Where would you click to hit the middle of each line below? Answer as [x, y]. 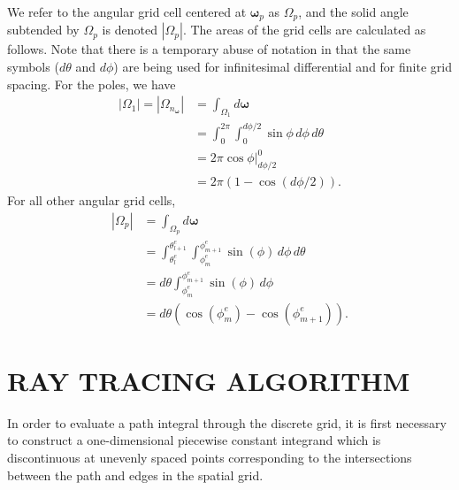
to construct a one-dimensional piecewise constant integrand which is [194, 440]
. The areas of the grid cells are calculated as [304, 30]
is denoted [130, 30]
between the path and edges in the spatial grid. [135, 475]
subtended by [43, 30]
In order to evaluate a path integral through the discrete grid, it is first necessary [227, 422]
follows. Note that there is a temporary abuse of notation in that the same [209, 49]
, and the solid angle [353, 11]
